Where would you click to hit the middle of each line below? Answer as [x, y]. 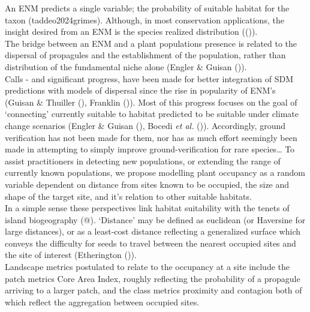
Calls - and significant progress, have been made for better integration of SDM [149, 78]
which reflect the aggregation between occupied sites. [102, 301]
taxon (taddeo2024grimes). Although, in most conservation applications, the [145, 19]
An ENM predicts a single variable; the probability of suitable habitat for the [147, 8]
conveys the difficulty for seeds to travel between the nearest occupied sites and [151, 243]
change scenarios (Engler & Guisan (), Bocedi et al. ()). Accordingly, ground [145, 125]
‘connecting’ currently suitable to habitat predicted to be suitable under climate [152, 114]
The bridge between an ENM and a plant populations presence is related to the [151, 43]
